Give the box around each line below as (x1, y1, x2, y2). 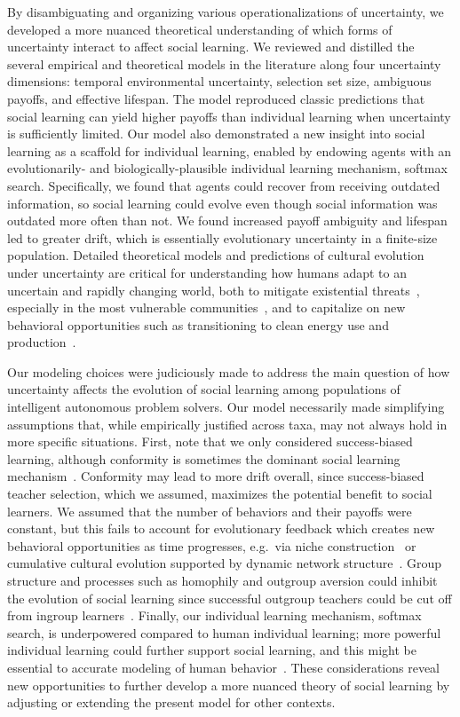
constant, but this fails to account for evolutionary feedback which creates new (7, 519, 435, 538)
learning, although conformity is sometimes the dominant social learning (7, 449, 401, 468)
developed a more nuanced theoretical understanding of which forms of (7, 20, 393, 38)
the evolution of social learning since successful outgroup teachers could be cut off (7, 588, 452, 607)
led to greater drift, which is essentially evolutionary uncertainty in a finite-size (7, 228, 438, 247)
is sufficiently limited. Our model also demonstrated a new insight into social (7, 124, 425, 143)
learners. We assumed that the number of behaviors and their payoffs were (7, 501, 412, 520)
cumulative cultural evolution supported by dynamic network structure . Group (7, 554, 441, 572)
